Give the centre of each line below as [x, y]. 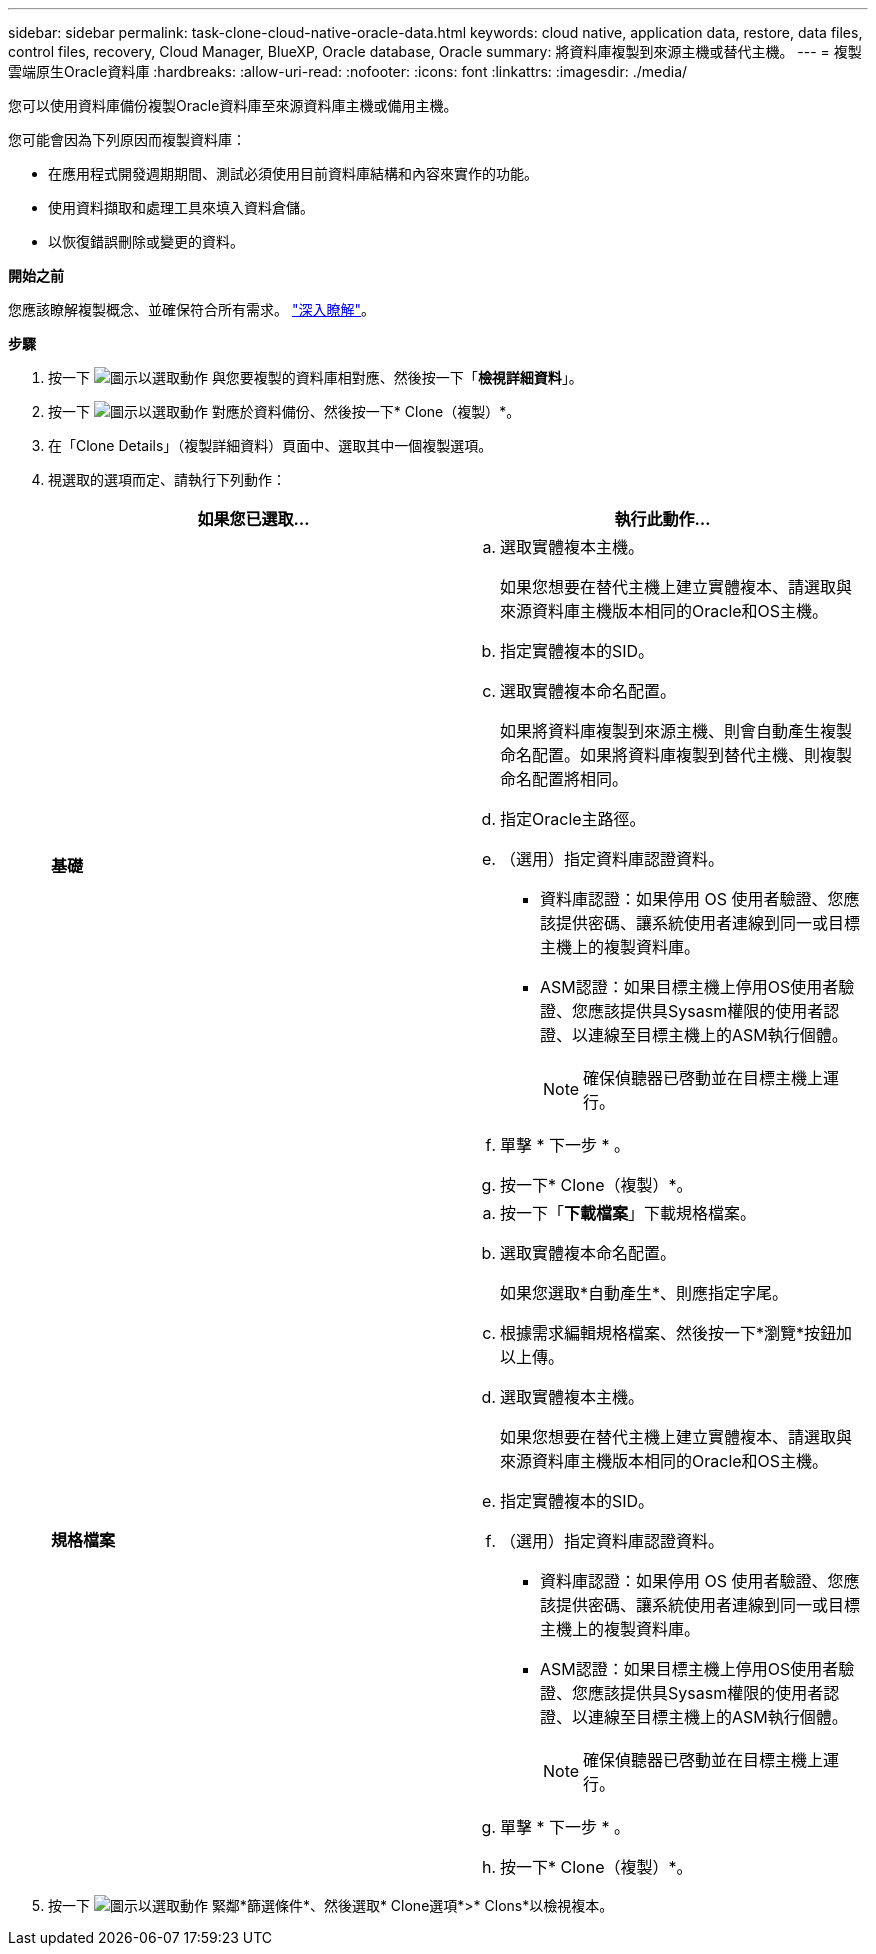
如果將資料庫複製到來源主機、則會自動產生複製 [676, 731]
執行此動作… [662, 519]
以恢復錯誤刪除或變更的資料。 [146, 241]
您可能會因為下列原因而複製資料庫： [127, 139]
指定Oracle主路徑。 [573, 819]
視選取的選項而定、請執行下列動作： [167, 479]
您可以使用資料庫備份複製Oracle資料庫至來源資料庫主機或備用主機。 [233, 105]
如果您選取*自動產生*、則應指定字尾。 [644, 1293]
